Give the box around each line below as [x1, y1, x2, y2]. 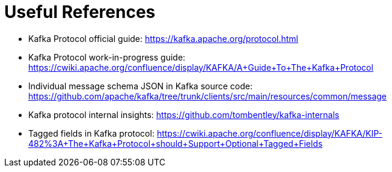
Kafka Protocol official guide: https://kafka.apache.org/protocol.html [28, 33, 298, 44]
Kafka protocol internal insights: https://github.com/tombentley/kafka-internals [28, 109, 340, 120]
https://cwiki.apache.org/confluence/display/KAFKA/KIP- [156, 128, 382, 138]
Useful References [4, 2, 156, 22]
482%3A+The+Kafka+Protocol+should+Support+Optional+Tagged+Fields [28, 138, 323, 149]
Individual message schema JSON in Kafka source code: [28, 80, 253, 91]
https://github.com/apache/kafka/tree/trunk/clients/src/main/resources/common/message [28, 90, 387, 101]
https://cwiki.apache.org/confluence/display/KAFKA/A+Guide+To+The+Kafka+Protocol [28, 62, 373, 73]
